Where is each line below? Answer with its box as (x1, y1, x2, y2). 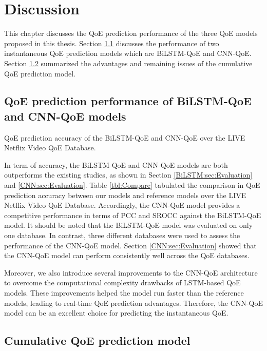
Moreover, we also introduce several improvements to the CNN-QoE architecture (4, 267, 258, 278)
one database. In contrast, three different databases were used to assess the (4, 230, 240, 241)
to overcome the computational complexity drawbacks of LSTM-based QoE (4, 277, 241, 288)
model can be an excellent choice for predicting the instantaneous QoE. (4, 307, 228, 318)
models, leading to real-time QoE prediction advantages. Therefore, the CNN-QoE (4, 297, 263, 308)
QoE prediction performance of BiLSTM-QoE (4, 93, 252, 109)
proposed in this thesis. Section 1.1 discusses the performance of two (4, 37, 219, 48)
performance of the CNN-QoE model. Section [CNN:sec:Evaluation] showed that (4, 240, 257, 250)
